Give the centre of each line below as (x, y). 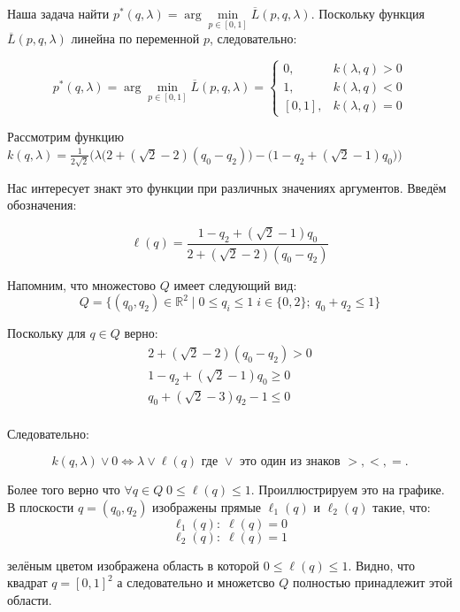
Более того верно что (64, 490)
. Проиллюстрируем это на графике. (348, 490)
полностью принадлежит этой (373, 582)
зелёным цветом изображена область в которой (134, 565)
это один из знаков (290, 462)
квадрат (27, 582)
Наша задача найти (58, 13)
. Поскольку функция (368, 13)
